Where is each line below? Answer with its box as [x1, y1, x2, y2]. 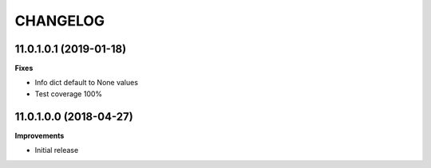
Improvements [14, 131, 65, 140]
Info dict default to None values [34, 78, 139, 88]
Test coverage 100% [34, 88, 103, 99]
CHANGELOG [14, 12, 105, 29]
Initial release [34, 146, 79, 155]
